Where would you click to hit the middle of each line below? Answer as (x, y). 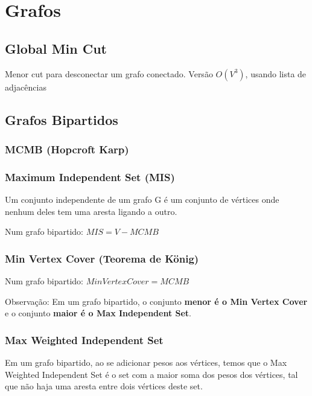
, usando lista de (276, 73)
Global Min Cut (56, 48)
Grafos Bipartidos (62, 119)
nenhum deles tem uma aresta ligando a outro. (91, 211)
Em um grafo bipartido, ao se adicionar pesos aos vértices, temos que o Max (146, 362)
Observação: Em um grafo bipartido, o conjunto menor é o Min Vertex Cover (156, 301)
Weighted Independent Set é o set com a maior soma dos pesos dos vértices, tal (151, 374)
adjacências (26, 87)
